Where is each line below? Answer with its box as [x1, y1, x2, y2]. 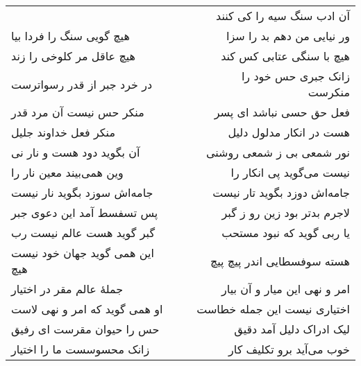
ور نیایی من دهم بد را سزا [226, 28, 350, 44]
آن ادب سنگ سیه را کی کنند [216, 8, 350, 24]
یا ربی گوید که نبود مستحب [221, 225, 350, 241]
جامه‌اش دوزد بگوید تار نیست [212, 184, 350, 200]
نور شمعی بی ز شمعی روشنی [205, 144, 350, 160]
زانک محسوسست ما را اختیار [11, 341, 150, 357]
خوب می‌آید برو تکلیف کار [228, 341, 350, 357]
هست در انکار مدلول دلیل [228, 124, 350, 140]
